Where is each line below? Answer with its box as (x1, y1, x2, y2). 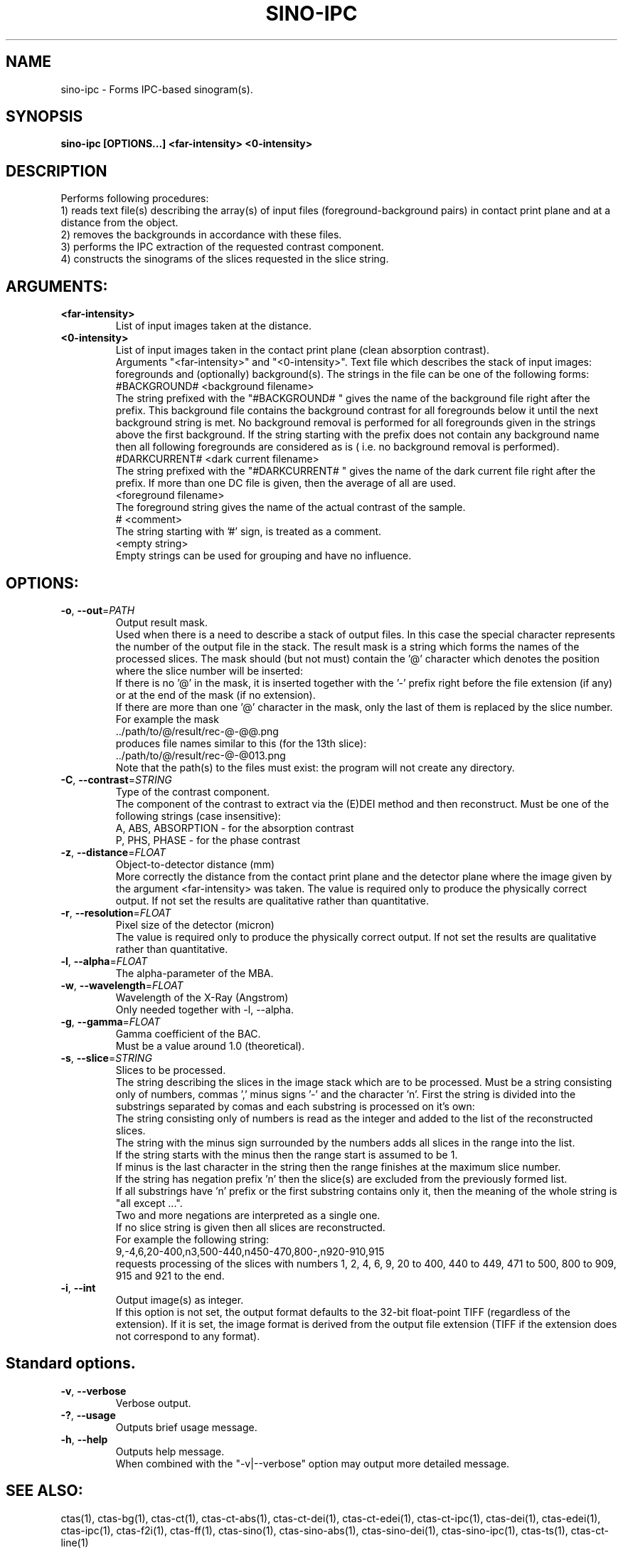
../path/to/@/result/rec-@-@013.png (115, 749, 286, 761)
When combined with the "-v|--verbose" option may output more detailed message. (115, 1457, 510, 1470)
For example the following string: (115, 1233, 270, 1245)
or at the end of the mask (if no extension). (115, 688, 316, 701)
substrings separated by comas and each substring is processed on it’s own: (115, 1100, 475, 1112)
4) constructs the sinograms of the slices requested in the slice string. (60, 253, 389, 265)
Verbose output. (115, 1396, 191, 1409)
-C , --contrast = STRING (60, 773, 172, 786)
